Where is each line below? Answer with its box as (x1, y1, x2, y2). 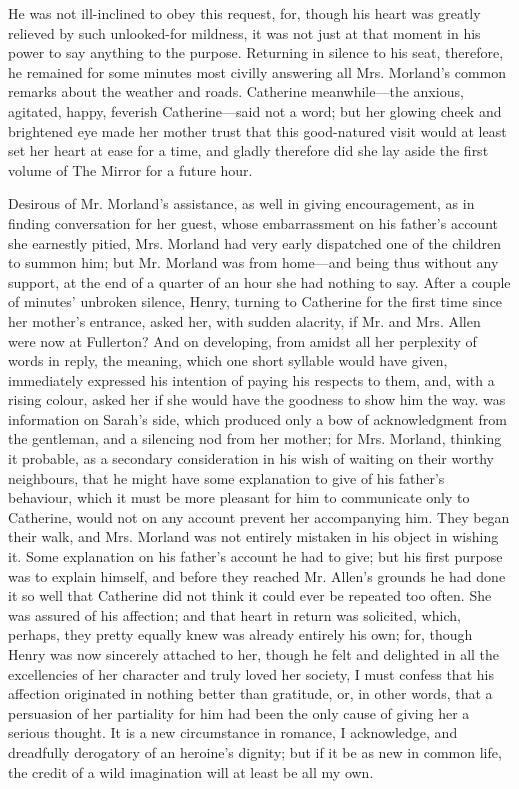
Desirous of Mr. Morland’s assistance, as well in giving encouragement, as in (8, 193, 475, 214)
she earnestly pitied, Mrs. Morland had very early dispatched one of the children (8, 232, 501, 253)
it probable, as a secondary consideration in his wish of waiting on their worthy (8, 448, 494, 469)
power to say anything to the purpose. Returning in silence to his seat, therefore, (8, 42, 504, 63)
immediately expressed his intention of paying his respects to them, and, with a (8, 369, 495, 390)
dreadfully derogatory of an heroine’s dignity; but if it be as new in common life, (8, 741, 502, 762)
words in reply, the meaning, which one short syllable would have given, (8, 350, 448, 371)
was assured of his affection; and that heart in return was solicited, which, (8, 604, 461, 625)
